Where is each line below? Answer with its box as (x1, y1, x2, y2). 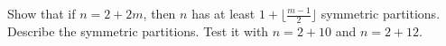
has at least (191, 4, 256, 22)
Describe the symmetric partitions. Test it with (7, 21, 269, 40)
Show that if (7, 4, 76, 22)
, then (143, 4, 176, 22)
